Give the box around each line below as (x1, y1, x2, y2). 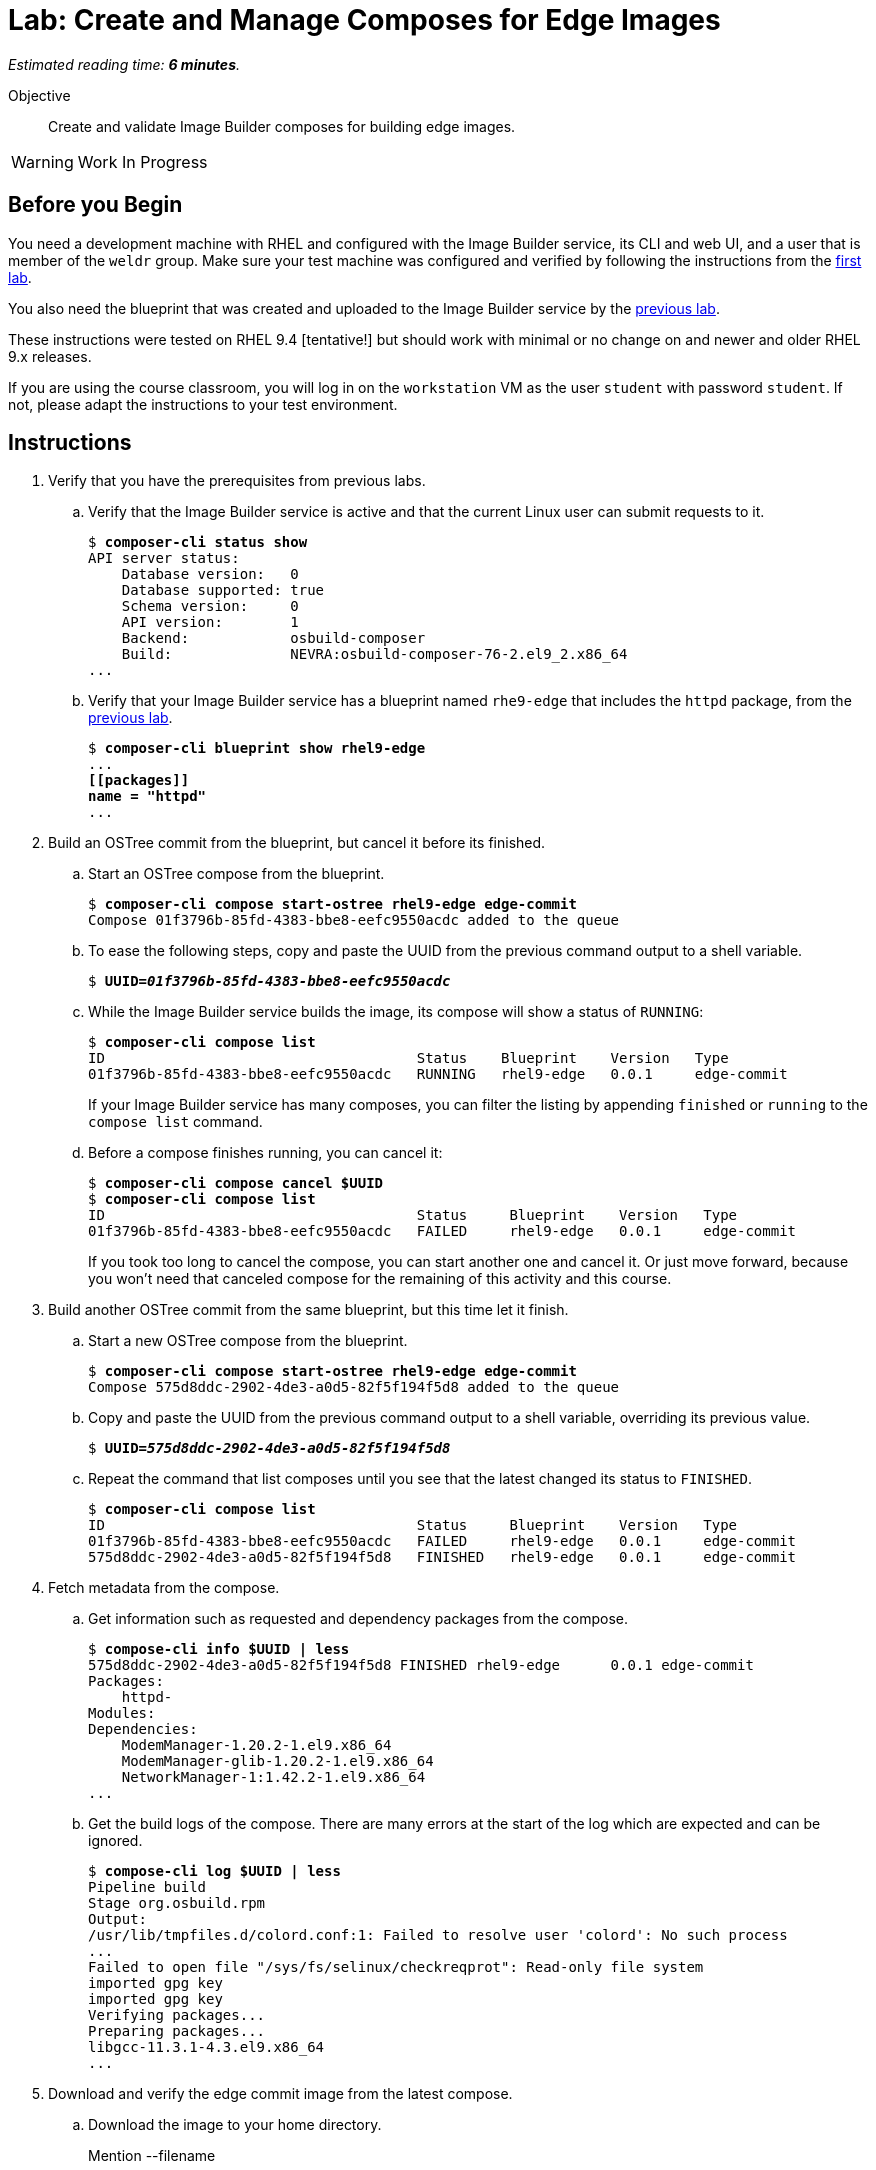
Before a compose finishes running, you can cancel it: (88, 1144, 443, 1162)
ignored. (88, 1832, 143, 1850)
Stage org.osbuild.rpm (88, 1895, 266, 1912)
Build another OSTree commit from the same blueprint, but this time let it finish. (48, 1301, 569, 1319)
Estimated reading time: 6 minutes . (8, 55, 240, 73)
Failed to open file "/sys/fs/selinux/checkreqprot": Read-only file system (88, 1959, 704, 1976)
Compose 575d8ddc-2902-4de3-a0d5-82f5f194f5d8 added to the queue (88, 1379, 620, 1396)
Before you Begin (8, 192, 183, 218)
